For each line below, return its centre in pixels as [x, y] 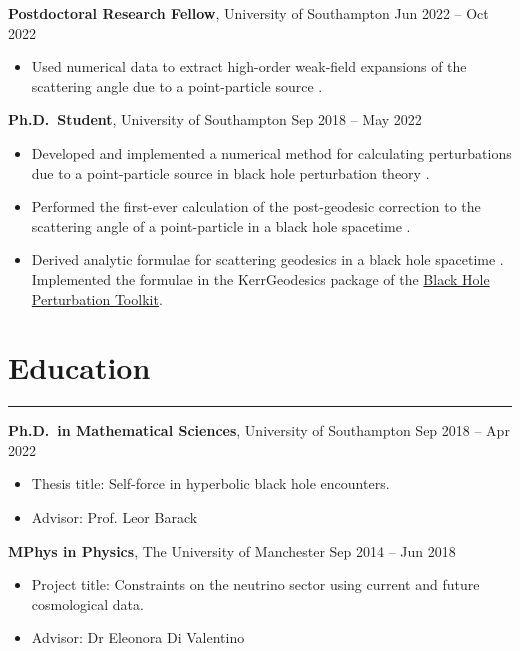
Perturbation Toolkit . [97, 298]
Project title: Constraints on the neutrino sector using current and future [255, 584]
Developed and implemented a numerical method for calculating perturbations [271, 152]
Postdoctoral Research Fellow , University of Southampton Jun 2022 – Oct [248, 13]
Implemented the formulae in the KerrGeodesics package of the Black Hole [260, 278]
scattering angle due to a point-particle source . [177, 85]
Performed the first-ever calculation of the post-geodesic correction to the [256, 206]
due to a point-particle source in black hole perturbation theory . [230, 172]
